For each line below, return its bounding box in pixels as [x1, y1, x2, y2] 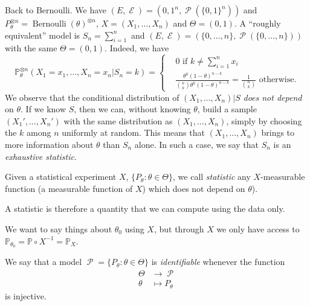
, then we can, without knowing [74, 103, 191, 115]
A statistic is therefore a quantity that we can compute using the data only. [5, 202, 285, 215]
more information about [5, 138, 94, 150]
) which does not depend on [142, 182, 245, 194]
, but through [153, 222, 204, 235]
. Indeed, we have [105, 42, 169, 54]
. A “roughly [234, 17, 281, 29]
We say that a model [5, 255, 82, 268]
